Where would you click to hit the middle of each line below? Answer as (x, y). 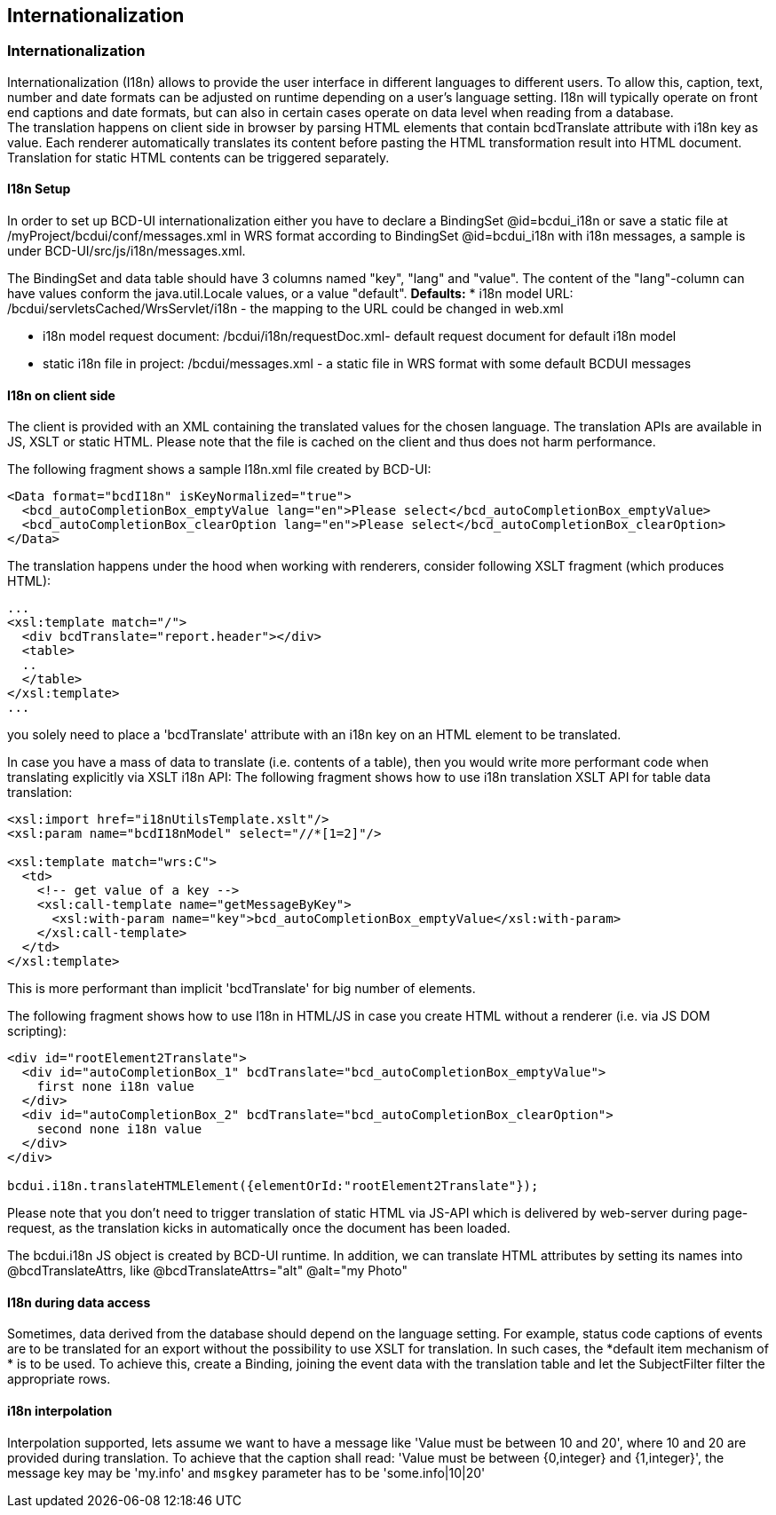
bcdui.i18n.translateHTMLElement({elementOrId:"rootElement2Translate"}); (273, 1186)
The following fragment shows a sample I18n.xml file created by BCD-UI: (219, 469)
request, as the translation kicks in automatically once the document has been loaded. (259, 1228)
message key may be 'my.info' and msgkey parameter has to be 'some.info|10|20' (246, 1472)
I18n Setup (39, 189)
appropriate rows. (59, 1379)
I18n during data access (79, 1302)
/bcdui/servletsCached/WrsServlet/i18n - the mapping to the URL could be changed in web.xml (285, 309)
